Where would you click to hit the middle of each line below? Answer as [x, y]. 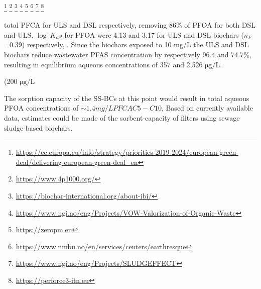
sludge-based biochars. [38, 127]
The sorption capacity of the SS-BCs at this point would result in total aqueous [127, 98]
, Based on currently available [207, 108]
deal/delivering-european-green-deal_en [77, 162]
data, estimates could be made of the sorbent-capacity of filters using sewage [122, 118]
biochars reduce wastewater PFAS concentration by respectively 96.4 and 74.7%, [128, 55]
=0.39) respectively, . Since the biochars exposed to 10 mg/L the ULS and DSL [126, 44]
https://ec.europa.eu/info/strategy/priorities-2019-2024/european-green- [127, 152]
